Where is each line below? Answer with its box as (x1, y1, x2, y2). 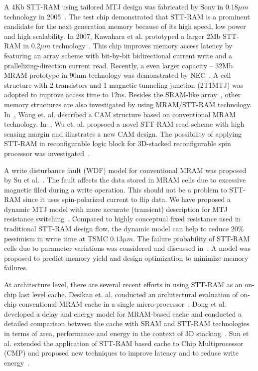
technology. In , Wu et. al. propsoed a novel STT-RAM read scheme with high (4, 119, 245, 129)
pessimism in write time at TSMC (4, 233, 108, 243)
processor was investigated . (4, 148, 90, 158)
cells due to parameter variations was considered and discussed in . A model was (4, 243, 251, 253)
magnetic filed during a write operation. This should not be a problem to (4, 184, 227, 194)
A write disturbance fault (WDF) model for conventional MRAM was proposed (4, 165, 247, 175)
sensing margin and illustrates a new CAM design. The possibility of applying (4, 128, 242, 139)
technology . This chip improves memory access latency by (52, 40, 233, 51)
